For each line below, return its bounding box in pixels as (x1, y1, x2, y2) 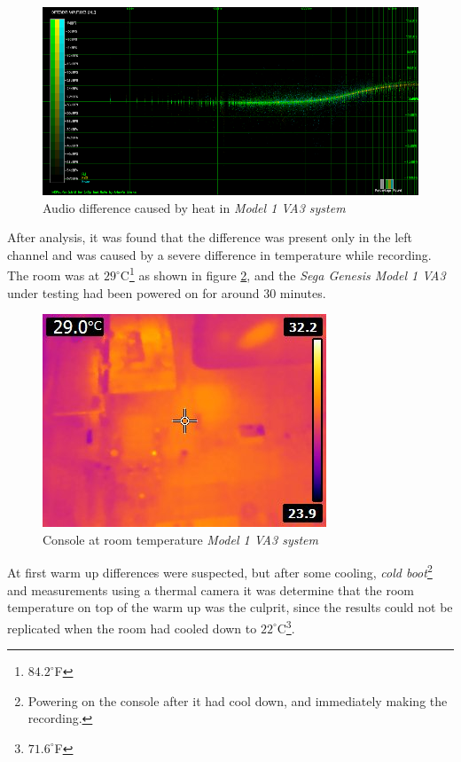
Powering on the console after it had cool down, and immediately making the (27, 691, 448, 710)
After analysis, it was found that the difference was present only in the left (7, 228, 413, 247)
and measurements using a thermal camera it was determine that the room (7, 580, 414, 599)
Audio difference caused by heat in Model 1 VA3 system (43, 198, 346, 216)
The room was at (7, 266, 100, 285)
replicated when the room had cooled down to (7, 618, 257, 637)
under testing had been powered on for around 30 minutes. (7, 283, 326, 302)
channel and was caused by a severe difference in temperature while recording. (7, 245, 432, 263)
